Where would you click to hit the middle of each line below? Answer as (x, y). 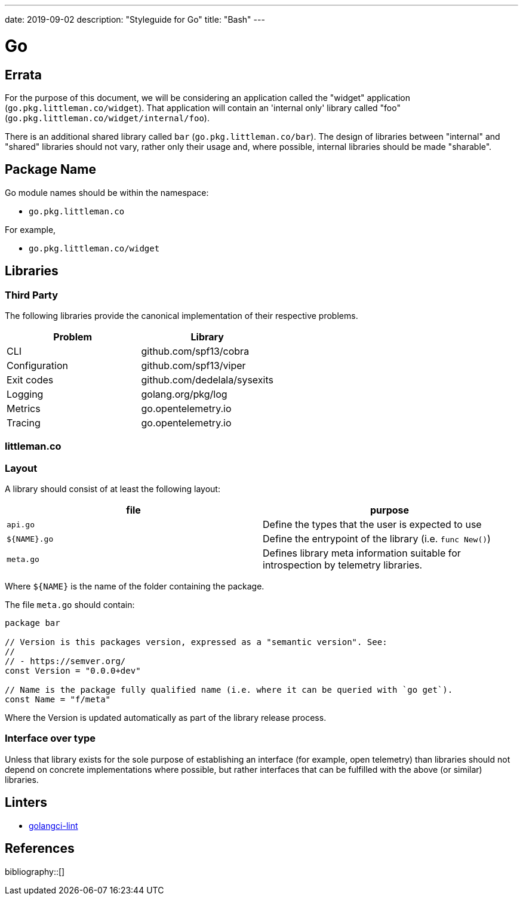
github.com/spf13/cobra (195, 351)
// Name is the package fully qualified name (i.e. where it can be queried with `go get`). (229, 690)
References (40, 849)
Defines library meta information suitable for (362, 553)
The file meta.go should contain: (70, 605)
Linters (26, 803)
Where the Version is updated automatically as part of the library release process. (166, 718)
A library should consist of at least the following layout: (113, 489)
